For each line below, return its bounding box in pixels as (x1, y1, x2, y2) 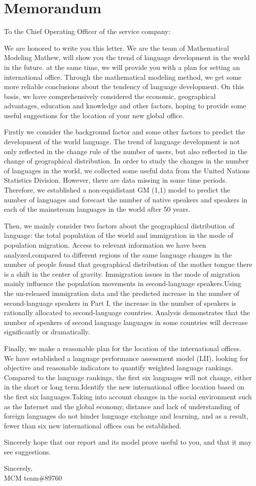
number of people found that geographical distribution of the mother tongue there (4, 259, 253, 269)
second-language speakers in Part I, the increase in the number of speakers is (4, 297, 236, 308)
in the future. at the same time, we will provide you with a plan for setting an (4, 62, 240, 72)
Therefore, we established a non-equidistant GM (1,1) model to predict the (4, 185, 230, 195)
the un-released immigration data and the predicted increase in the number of (4, 288, 240, 298)
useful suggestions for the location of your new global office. (4, 110, 184, 120)
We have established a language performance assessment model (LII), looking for (4, 353, 249, 363)
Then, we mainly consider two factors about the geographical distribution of (4, 220, 234, 230)
